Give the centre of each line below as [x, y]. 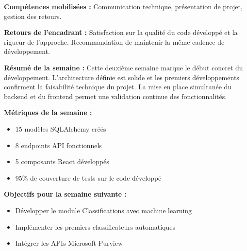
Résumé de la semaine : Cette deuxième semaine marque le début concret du [123, 67]
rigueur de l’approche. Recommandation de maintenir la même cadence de [114, 42]
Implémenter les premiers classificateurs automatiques [95, 226]
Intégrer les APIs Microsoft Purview [69, 243]
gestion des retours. [33, 16]
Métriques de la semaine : [48, 112]
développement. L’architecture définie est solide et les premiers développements [122, 77]
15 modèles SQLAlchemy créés [61, 128]
